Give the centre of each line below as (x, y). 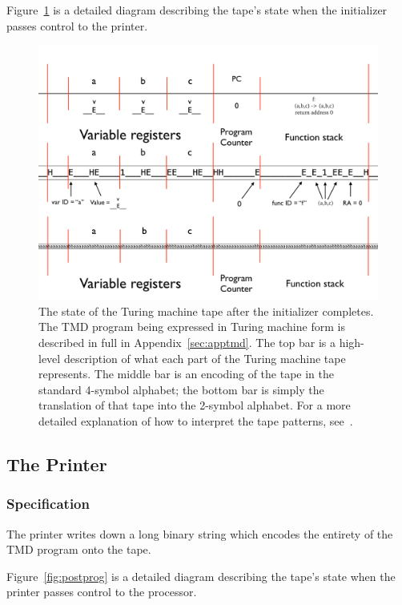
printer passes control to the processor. (102, 592)
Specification (48, 504)
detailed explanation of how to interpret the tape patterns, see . (196, 420)
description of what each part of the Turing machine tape (205, 358)
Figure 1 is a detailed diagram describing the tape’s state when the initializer (197, 10)
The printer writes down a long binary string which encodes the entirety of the (200, 533)
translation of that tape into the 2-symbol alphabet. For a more (195, 405)
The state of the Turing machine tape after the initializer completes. (206, 311)
